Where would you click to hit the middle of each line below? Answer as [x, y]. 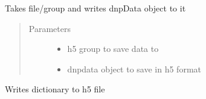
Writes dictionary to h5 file [55, 89]
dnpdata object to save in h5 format [134, 69]
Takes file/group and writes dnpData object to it [95, 8]
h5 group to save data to [113, 49]
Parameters [50, 28]
